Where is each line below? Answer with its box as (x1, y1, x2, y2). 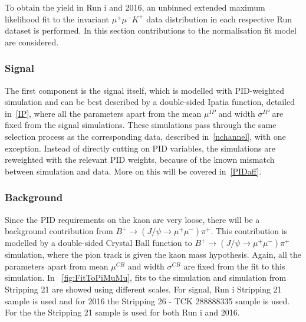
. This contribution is (210, 225, 288, 237)
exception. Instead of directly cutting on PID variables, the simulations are (5, 142, 275, 154)
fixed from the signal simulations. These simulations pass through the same (5, 119, 277, 131)
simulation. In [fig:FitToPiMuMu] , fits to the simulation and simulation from (5, 271, 287, 284)
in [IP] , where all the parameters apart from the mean (5, 107, 202, 119)
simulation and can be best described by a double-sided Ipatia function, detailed (5, 96, 295, 108)
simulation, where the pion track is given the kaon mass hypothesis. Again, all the (5, 248, 301, 261)
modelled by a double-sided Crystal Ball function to (5, 236, 192, 249)
